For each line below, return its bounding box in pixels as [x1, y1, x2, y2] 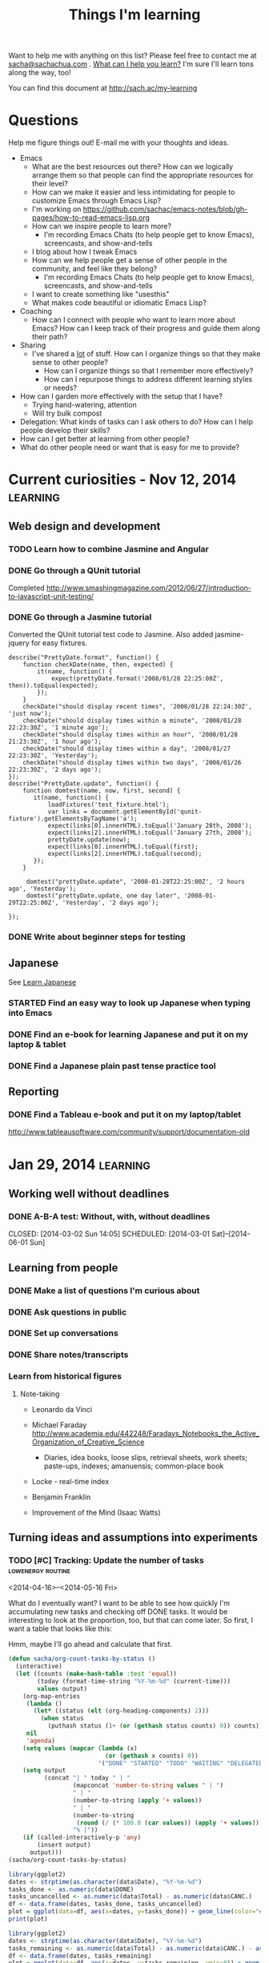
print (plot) [8, 1915, 48, 1923]
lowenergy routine [8, 1564, 70, 1576]
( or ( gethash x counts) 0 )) [105, 1752, 199, 1760]
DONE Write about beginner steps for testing [8, 931, 186, 942]
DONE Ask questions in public [8, 1307, 127, 1318]
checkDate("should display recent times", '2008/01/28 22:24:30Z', [22, 703, 252, 711]
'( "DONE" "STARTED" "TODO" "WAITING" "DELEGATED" [97, 1759, 267, 1767]
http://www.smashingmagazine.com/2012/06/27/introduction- [46, 583, 252, 592]
